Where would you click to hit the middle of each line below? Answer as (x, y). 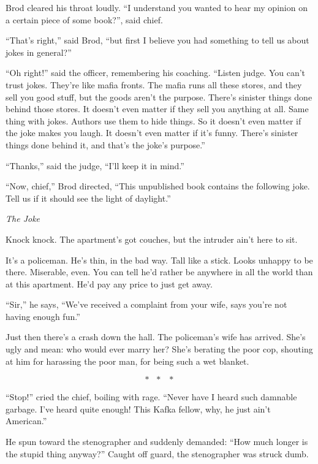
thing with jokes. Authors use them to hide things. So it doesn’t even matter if (153, 120)
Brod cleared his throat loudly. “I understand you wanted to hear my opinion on (157, 7)
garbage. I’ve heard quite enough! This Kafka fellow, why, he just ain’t (138, 409)
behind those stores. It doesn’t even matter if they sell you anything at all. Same (157, 109)
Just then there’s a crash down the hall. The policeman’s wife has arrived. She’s (156, 337)
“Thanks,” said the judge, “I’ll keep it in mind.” (95, 165)
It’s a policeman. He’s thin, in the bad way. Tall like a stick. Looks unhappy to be (159, 260)
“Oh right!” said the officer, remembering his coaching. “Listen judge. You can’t (156, 73)
